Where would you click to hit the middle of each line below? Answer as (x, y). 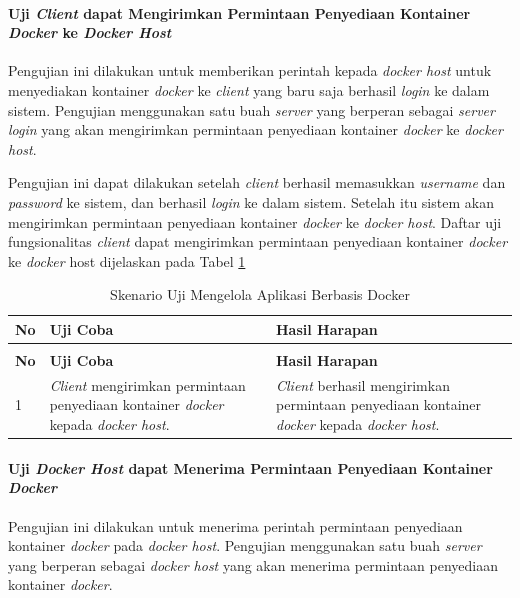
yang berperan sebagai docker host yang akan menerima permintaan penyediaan (253, 564)
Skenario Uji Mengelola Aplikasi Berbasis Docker (260, 294)
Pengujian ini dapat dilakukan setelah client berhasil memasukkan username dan (257, 182)
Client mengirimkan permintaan (147, 384)
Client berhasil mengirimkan (363, 384)
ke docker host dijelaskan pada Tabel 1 (127, 260)
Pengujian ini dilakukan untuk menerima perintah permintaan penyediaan (235, 525)
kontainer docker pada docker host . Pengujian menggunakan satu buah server (245, 545)
